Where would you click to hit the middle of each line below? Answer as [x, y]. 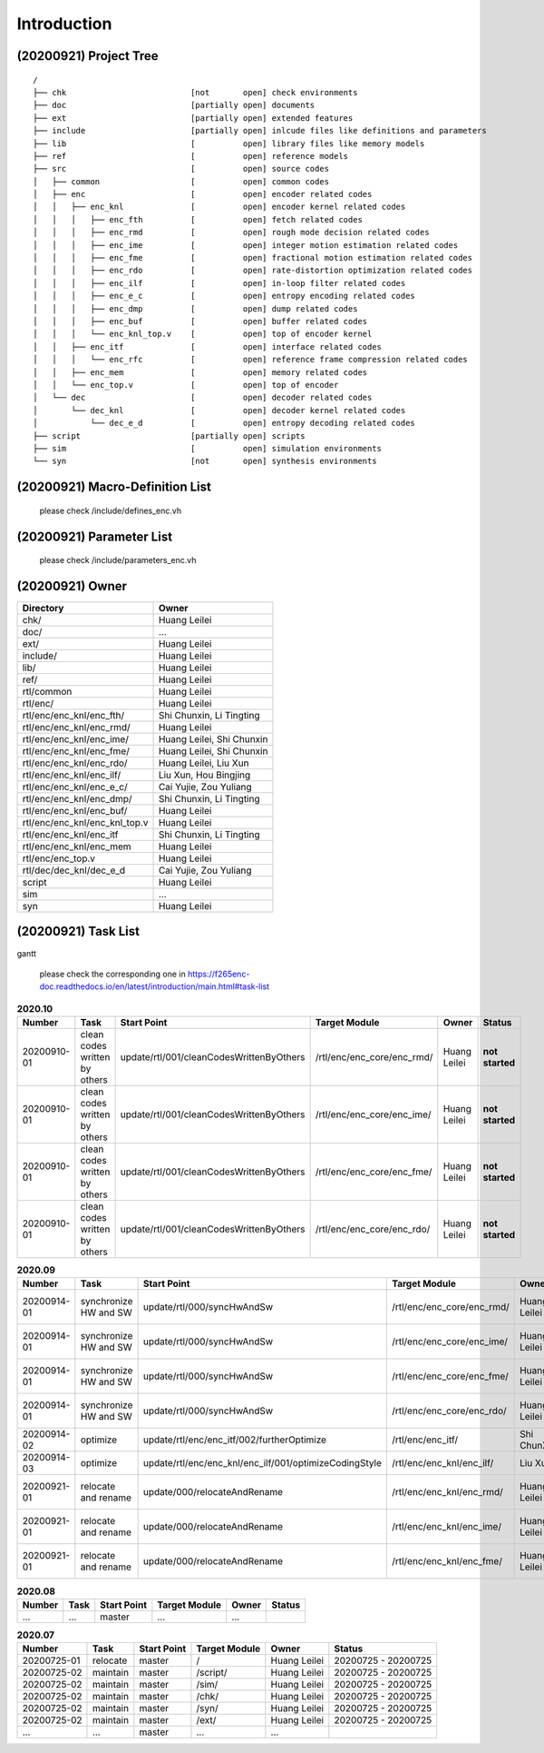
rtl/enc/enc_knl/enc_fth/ [73, 715]
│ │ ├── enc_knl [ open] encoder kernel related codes [219, 207]
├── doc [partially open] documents [174, 105]
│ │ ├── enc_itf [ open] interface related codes [208, 347]
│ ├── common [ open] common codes [181, 181]
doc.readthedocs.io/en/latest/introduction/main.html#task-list [155, 986]
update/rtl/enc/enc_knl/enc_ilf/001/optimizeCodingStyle [262, 1463]
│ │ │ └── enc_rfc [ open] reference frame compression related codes [251, 360]
